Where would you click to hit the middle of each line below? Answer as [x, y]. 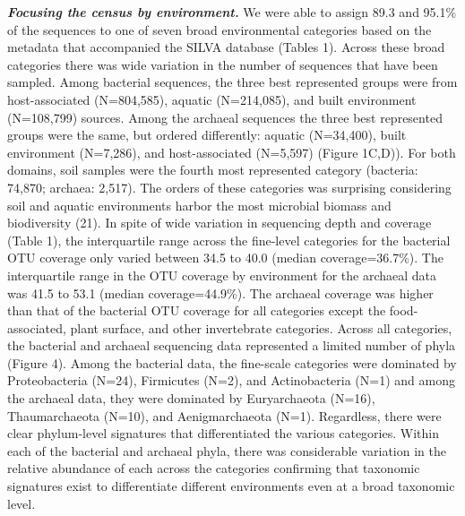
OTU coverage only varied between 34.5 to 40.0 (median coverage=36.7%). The [225, 258]
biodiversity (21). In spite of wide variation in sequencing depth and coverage [220, 223]
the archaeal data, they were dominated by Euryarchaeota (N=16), [191, 398]
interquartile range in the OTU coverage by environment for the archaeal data [222, 275]
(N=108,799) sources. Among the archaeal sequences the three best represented [225, 117]
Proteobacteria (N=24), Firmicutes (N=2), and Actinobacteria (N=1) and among [231, 380]
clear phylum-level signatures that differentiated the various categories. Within [223, 433]
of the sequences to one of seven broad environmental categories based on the [220, 29]
